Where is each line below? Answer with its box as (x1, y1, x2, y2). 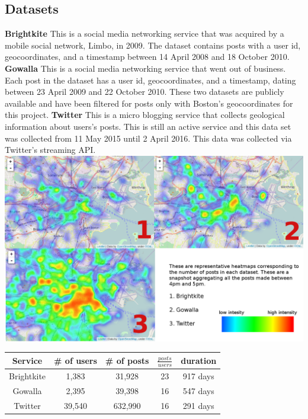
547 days (182, 384, 214, 396)
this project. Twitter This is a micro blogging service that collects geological (5, 108, 285, 121)
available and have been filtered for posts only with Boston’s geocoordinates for (5, 97, 293, 109)
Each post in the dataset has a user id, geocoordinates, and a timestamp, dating (5, 73, 296, 86)
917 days (182, 369, 214, 382)
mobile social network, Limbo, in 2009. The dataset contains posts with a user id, (5, 39, 301, 51)
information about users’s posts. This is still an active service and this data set (5, 120, 291, 132)
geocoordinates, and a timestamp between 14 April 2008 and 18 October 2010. (5, 50, 290, 63)
